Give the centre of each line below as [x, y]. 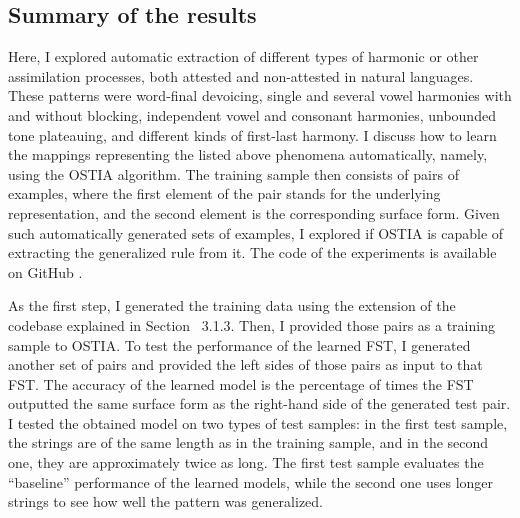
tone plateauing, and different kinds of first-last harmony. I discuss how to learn [252, 134]
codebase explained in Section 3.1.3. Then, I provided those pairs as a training [251, 324]
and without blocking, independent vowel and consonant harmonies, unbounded [252, 114]
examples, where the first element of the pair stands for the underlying [224, 193]
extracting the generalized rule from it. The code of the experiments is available [252, 252]
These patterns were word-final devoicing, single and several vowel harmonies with [260, 95]
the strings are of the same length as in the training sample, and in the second [248, 442]
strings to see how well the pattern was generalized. [165, 501]
